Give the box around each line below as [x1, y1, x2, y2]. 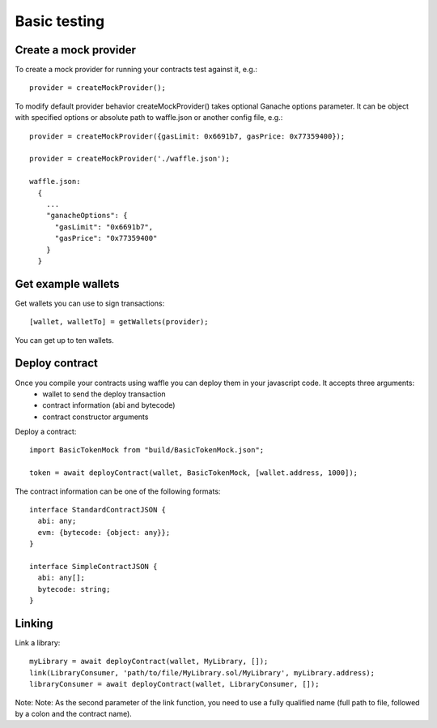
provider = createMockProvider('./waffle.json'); [29, 154, 231, 164]
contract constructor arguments [42, 412, 149, 422]
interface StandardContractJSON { [29, 505, 166, 515]
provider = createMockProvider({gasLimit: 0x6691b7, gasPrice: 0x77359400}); [29, 131, 346, 141]
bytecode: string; [37, 585, 111, 593]
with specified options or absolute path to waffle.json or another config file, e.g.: [15, 113, 283, 122]
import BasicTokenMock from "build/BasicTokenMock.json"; [29, 446, 265, 455]
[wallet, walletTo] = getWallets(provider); [29, 317, 210, 327]
